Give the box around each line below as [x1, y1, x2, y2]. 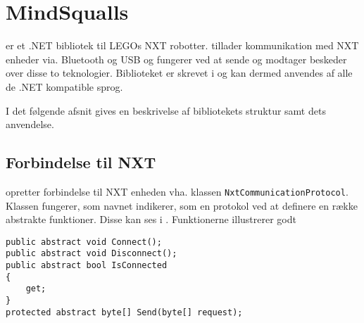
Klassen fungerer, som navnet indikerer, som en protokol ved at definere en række [6, 198, 358, 213]
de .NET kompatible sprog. [6, 79, 123, 94]
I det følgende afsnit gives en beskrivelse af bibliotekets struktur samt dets [6, 103, 326, 118]
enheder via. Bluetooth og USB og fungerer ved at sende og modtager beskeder [6, 51, 347, 66]
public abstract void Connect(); [6, 236, 162, 247]
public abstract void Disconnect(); [6, 248, 177, 259]
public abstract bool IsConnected [6, 260, 168, 271]
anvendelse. [6, 117, 54, 132]
